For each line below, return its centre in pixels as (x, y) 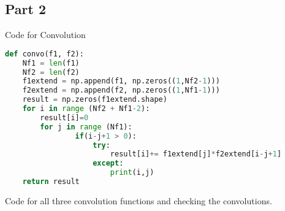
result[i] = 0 (64, 117)
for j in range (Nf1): (86, 127)
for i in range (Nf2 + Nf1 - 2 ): (86, 109)
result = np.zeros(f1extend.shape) (95, 100)
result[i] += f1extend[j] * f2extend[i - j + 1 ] (196, 154)
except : (108, 163)
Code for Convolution (45, 35)
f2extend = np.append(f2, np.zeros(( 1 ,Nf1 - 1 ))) (121, 90)
